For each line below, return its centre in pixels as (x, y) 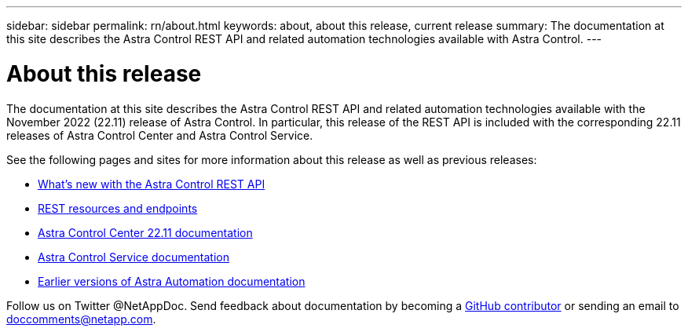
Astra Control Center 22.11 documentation (145, 232)
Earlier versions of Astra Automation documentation (172, 281)
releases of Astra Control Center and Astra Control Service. (160, 135)
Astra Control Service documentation (134, 257)
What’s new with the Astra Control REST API (152, 184)
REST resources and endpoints (118, 208)
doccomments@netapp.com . (81, 319)
